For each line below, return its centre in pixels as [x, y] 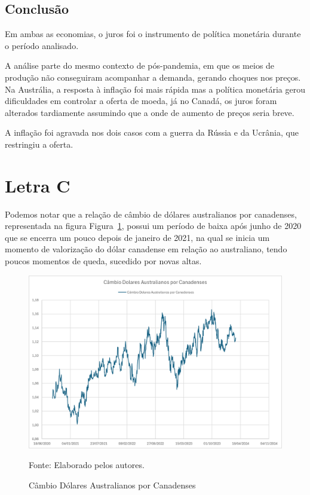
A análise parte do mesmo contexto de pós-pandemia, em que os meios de [140, 65]
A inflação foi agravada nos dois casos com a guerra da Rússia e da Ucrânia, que [152, 132]
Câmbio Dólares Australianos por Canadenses [112, 485]
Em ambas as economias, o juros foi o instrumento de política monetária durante [153, 34]
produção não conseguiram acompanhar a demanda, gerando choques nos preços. [153, 77]
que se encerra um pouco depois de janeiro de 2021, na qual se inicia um [137, 237]
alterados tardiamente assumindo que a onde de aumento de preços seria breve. [150, 112]
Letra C [38, 185]
